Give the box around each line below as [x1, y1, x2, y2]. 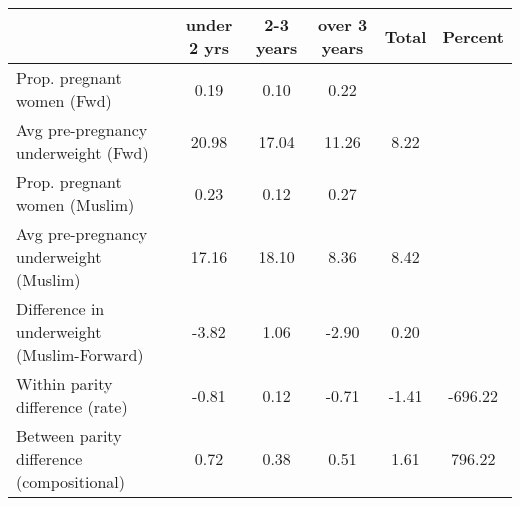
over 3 [317, 13, 368, 36]
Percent [442, 24, 504, 48]
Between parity [16, 424, 122, 447]
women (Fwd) [16, 89, 112, 112]
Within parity [16, 372, 113, 395]
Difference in [16, 297, 105, 320]
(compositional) [16, 470, 125, 493]
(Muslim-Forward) [16, 343, 144, 366]
